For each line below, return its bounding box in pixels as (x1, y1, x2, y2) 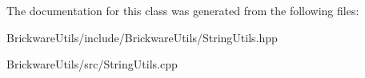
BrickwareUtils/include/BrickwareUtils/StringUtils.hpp (6, 29, 278, 45)
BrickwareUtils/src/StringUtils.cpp (6, 56, 178, 72)
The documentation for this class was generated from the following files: (6, 2, 359, 18)
